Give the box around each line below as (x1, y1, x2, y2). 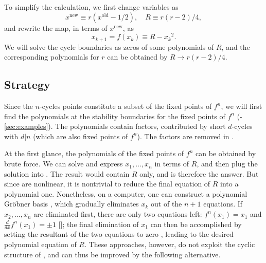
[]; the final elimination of (58, 218, 139, 229)
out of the (151, 198, 182, 209)
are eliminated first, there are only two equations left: (33, 209, 202, 219)
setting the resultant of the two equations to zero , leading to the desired (4, 229, 234, 239)
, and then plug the (197, 158, 258, 169)
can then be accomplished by (150, 218, 242, 229)
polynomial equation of (4, 239, 77, 250)
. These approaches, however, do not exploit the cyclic (84, 239, 255, 250)
